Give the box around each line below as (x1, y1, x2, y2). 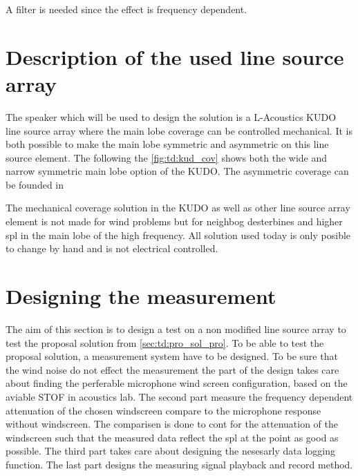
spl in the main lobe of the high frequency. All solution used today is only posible (6, 227, 351, 242)
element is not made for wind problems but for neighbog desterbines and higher (6, 214, 343, 229)
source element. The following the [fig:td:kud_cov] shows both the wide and (6, 150, 328, 164)
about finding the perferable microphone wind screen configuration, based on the (6, 376, 348, 390)
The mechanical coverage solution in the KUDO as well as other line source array (6, 200, 350, 215)
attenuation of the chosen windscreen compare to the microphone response (6, 403, 321, 417)
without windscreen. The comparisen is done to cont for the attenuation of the (6, 417, 339, 431)
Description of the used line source (6, 42, 344, 70)
